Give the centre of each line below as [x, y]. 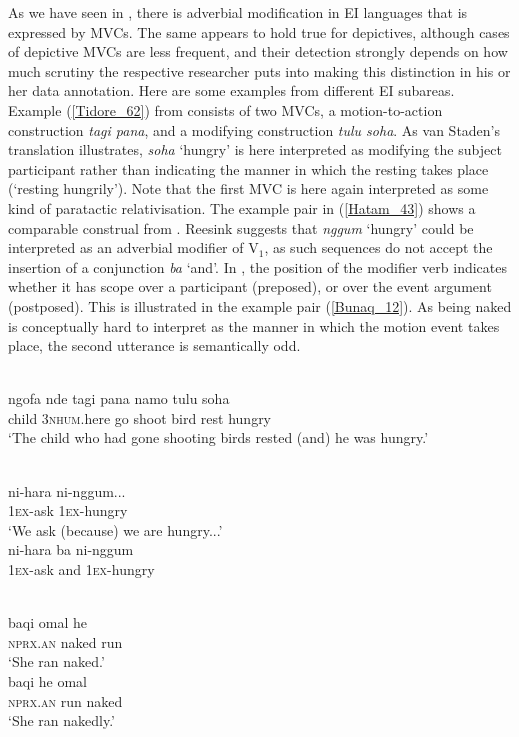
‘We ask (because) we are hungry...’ [115, 529]
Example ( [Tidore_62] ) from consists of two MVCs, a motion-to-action [225, 109]
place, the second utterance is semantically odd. [154, 345]
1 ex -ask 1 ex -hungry [68, 510]
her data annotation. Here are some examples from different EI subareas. [231, 90]
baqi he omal [47, 681]
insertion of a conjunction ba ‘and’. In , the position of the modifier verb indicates [258, 266]
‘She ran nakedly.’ [62, 720]
